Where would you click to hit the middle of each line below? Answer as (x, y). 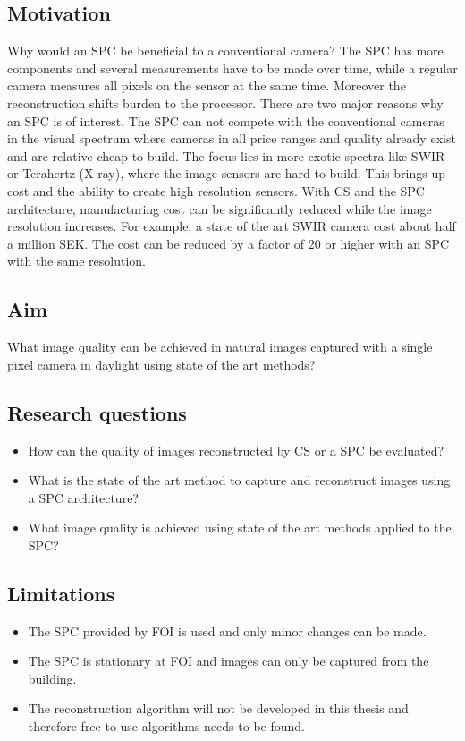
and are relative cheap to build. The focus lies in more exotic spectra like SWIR (226, 155)
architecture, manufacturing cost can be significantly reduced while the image (220, 208)
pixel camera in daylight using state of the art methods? (161, 364)
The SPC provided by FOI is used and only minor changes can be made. (227, 630)
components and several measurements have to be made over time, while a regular (232, 68)
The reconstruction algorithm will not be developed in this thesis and (218, 708)
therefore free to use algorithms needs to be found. (166, 726)
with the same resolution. (76, 261)
